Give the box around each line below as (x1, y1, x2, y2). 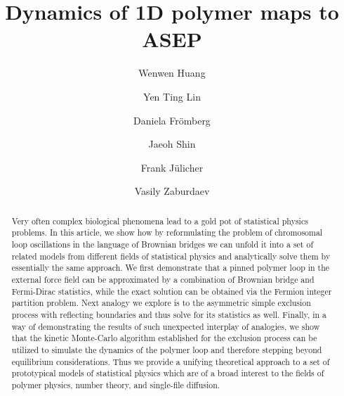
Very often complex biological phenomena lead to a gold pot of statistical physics (11, 215, 308, 226)
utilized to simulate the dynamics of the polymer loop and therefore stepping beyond (11, 343, 322, 355)
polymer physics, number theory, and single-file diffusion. (11, 378, 220, 390)
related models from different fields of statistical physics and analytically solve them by (11, 250, 331, 262)
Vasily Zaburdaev (134, 184, 210, 198)
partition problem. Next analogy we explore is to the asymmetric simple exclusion (11, 297, 311, 309)
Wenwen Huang (138, 65, 206, 80)
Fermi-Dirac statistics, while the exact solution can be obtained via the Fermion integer (11, 285, 332, 297)
